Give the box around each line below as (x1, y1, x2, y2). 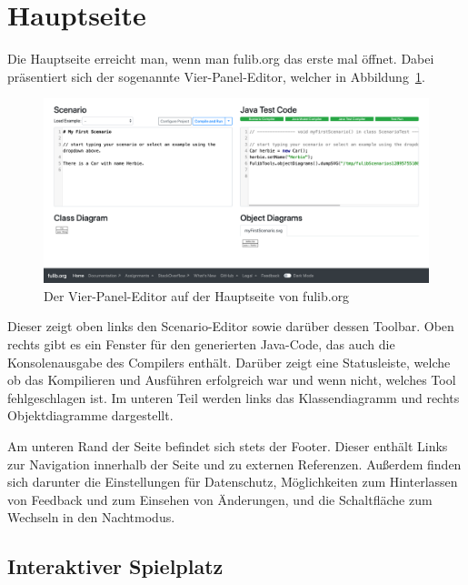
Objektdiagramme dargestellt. (7, 406, 174, 425)
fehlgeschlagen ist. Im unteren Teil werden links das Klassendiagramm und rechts (7, 388, 460, 407)
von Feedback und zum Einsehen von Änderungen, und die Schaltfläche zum (7, 489, 433, 509)
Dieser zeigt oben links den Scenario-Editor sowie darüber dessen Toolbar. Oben (7, 317, 454, 336)
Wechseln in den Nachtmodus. (7, 508, 175, 527)
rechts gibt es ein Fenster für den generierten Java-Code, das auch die (7, 334, 395, 353)
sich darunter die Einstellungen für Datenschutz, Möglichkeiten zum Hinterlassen (7, 472, 458, 491)
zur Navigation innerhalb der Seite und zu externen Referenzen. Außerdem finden (7, 454, 462, 473)
